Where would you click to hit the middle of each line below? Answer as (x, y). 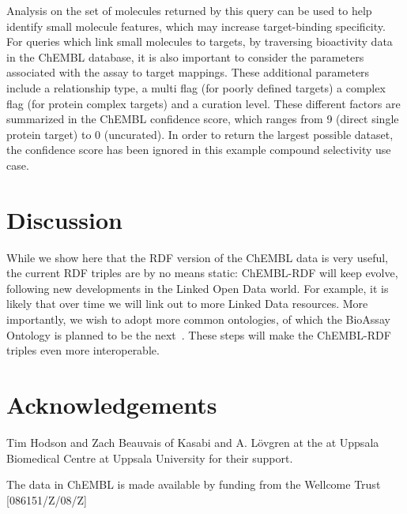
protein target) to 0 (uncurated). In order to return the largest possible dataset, (200, 134)
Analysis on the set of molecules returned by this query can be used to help (189, 10)
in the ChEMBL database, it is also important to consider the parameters (185, 56)
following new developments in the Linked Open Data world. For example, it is (198, 288)
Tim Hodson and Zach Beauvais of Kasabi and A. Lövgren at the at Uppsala (193, 442)
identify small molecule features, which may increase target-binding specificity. (196, 26)
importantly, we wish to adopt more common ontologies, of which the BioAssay (198, 319)
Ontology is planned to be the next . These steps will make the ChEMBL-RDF (199, 334)
